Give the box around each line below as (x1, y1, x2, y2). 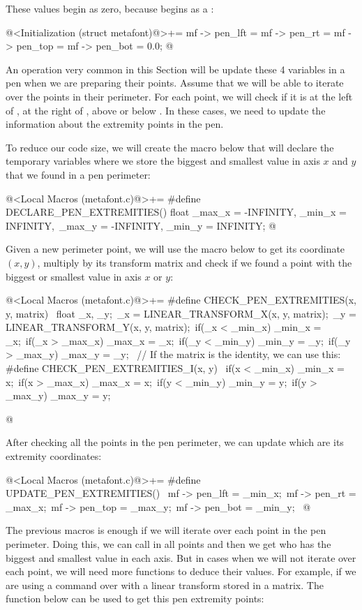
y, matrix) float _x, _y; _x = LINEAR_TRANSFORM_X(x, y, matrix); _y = (6, 306, 356, 320)
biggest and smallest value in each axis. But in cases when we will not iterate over (6, 550, 356, 565)
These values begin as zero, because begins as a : (6, 1, 214, 15)
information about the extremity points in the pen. (6, 117, 224, 131)
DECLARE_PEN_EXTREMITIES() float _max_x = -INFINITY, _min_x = (6, 204, 347, 219)
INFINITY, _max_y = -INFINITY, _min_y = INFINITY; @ (6, 218, 276, 232)
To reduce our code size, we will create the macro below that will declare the (6, 140, 334, 154)
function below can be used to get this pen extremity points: (6, 591, 264, 606)
